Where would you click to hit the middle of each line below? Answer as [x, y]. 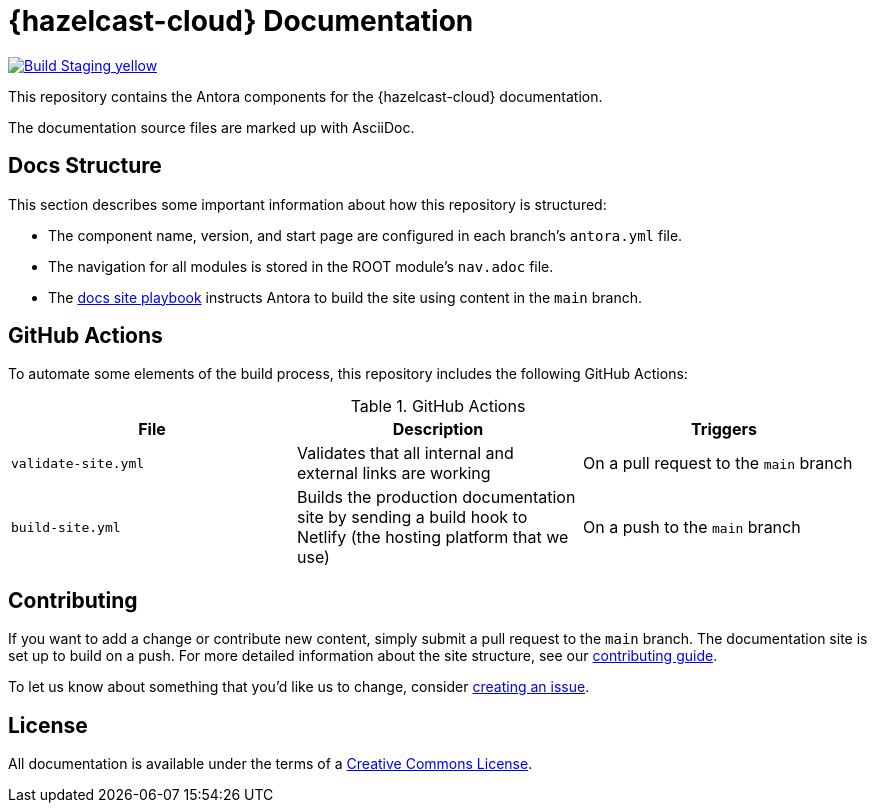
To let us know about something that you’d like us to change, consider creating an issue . [299, 687]
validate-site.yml [78, 463]
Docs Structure [85, 166]
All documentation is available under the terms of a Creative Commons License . [270, 764]
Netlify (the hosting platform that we [432, 537]
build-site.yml [66, 527]
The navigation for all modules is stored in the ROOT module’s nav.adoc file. [301, 266]
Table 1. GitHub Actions [438, 406]
